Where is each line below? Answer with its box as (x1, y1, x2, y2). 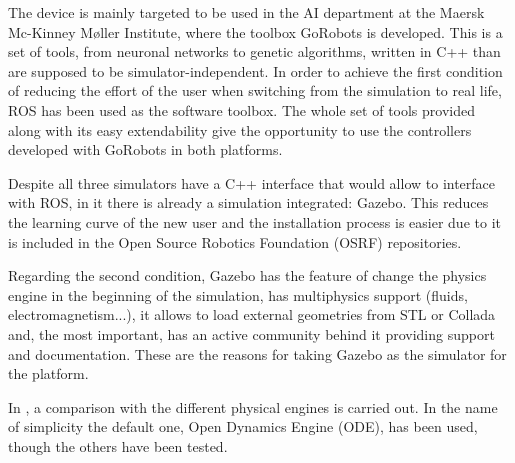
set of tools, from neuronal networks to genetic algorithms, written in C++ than (8, 41, 501, 62)
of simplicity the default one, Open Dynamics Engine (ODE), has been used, (8, 416, 478, 437)
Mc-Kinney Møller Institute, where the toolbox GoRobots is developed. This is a (8, 21, 503, 42)
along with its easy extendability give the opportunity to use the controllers (8, 119, 472, 140)
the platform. (8, 363, 89, 384)
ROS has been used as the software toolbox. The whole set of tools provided (8, 99, 475, 120)
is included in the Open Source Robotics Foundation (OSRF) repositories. (8, 231, 462, 252)
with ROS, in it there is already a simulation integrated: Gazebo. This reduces (8, 192, 489, 213)
